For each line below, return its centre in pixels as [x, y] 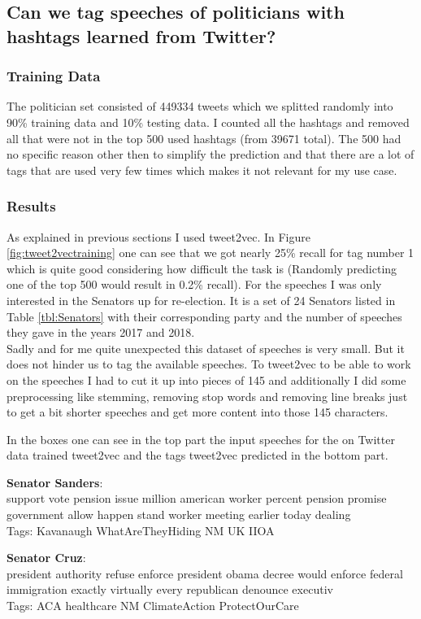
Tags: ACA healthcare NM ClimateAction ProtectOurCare [153, 606]
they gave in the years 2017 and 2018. [101, 332]
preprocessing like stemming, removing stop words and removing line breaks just [207, 396]
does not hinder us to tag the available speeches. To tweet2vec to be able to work [209, 364]
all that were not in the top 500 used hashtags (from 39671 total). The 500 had [204, 138]
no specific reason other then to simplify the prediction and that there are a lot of [210, 154]
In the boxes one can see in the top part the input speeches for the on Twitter [201, 439]
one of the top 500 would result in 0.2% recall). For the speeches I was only [194, 284]
